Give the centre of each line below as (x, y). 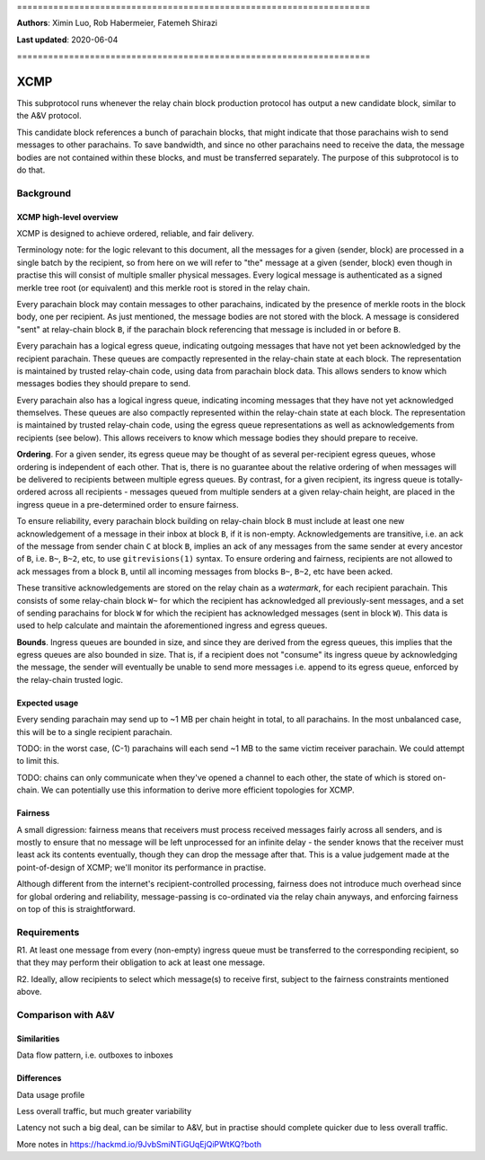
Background (44, 193)
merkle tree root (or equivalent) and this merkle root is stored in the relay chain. (163, 288)
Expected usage (48, 703)
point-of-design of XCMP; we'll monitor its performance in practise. (141, 867)
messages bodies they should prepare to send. (104, 384)
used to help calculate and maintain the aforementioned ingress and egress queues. (172, 625)
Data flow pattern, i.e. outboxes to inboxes (95, 1055)
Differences (39, 1078)
